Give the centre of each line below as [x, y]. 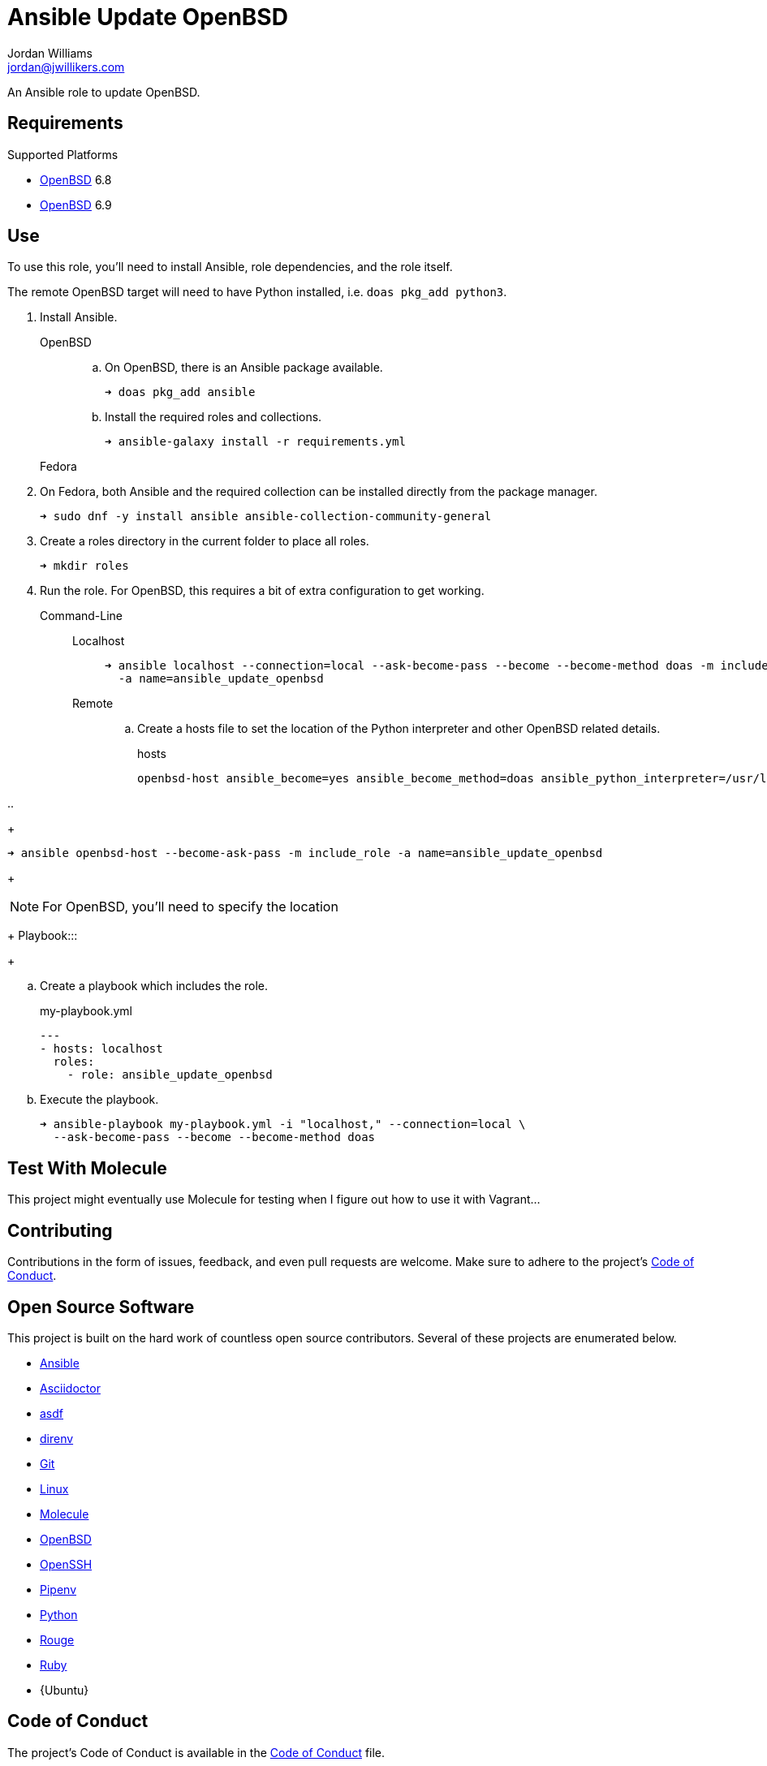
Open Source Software [101, 1307]
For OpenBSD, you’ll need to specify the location [190, 907]
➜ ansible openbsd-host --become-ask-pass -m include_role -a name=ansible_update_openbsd [305, 853]
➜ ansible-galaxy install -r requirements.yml [255, 442]
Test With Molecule [87, 1168]
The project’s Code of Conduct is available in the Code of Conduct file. [196, 1752]
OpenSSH [66, 1564]
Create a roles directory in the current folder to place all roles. [205, 541]
